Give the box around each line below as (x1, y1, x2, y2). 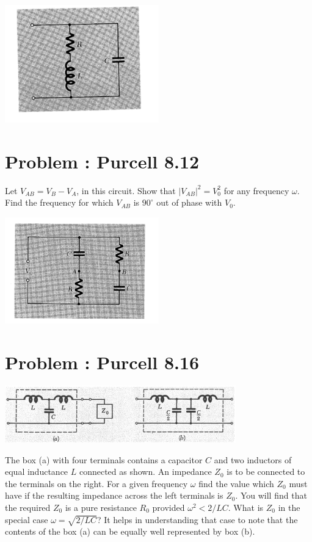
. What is (228, 500, 264, 513)
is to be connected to (227, 465, 305, 478)
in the (278, 500, 300, 513)
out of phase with (156, 196, 222, 209)
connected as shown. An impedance (79, 465, 212, 478)
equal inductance (5, 465, 68, 478)
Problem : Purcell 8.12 (5, 148, 200, 173)
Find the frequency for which (5, 196, 114, 209)
